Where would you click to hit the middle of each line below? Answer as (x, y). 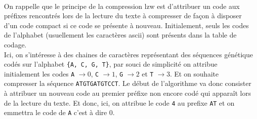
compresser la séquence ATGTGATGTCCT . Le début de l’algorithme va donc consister (128, 83)
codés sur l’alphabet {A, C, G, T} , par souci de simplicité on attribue (111, 64)
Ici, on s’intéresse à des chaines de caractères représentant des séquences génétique (128, 54)
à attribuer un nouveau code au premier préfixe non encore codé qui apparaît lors (128, 93)
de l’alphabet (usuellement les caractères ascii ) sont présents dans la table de (120, 35)
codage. (15, 44)
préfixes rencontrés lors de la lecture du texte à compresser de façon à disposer (123, 16)
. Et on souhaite (194, 73)
